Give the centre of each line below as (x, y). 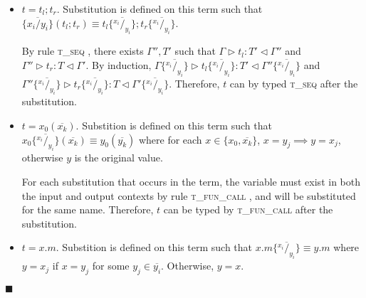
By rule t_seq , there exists (83, 51)
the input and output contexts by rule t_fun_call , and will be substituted (189, 195)
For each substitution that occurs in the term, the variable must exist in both (191, 181)
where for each (170, 139)
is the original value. (119, 158)
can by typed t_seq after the (294, 83)
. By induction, (119, 64)
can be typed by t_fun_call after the (248, 209)
